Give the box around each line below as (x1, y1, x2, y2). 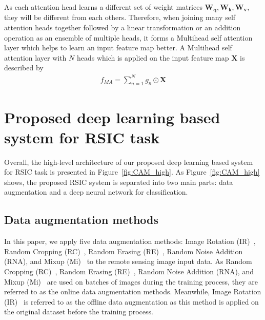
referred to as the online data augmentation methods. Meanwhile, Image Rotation (4, 286, 261, 297)
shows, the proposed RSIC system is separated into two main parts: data (4, 176, 233, 187)
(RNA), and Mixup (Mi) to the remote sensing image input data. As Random (4, 256, 252, 267)
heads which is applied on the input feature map (76, 52, 229, 63)
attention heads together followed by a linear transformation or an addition (4, 22, 241, 33)
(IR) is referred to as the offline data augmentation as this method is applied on (4, 296, 259, 307)
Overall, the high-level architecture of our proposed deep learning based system (4, 156, 253, 167)
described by (4, 62, 44, 73)
